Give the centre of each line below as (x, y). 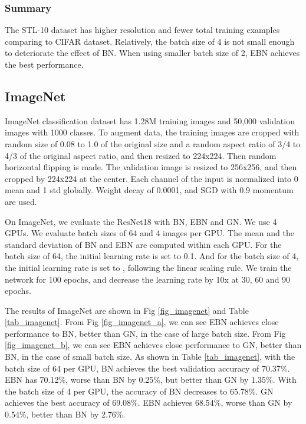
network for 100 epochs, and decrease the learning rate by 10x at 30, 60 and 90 (148, 279)
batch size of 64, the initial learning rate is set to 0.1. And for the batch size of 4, (152, 256)
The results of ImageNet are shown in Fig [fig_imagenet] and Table (127, 310)
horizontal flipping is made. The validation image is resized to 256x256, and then (151, 167)
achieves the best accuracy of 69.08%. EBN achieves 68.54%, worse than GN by (149, 403)
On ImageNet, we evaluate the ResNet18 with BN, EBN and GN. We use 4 (141, 221)
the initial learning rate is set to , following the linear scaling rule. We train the (148, 267)
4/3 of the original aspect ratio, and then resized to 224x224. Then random (141, 155)
